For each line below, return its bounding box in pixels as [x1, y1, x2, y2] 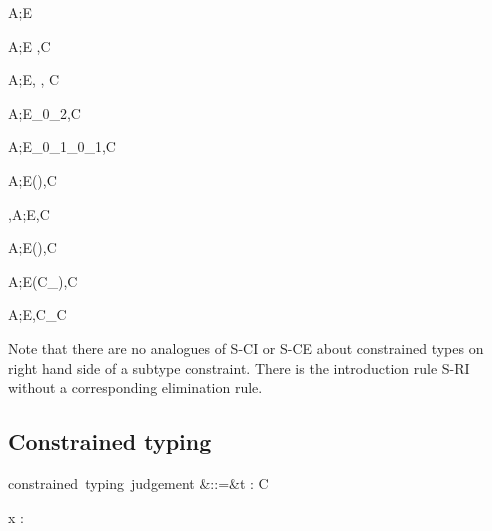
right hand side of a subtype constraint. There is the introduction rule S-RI [8, 357, 470, 378]
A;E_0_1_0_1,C [8, 136, 116, 157]
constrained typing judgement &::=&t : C [8, 472, 269, 493]
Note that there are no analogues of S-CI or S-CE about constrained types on [8, 337, 484, 358]
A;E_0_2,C [8, 102, 81, 123]
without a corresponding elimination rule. [8, 377, 263, 398]
